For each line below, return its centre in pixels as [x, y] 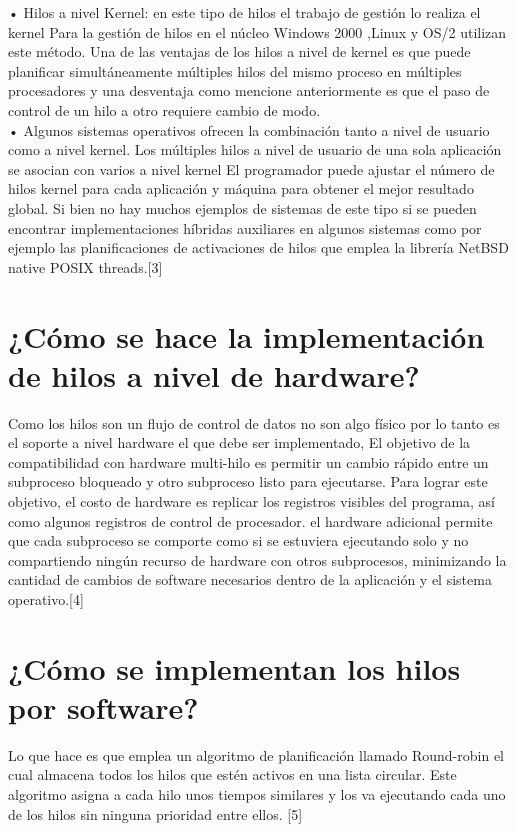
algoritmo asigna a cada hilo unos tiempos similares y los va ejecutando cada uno [257, 794]
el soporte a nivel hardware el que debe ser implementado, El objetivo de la [239, 442]
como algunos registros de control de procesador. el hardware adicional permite [250, 520]
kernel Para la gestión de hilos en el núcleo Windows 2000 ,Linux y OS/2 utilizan [257, 31]
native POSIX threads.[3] [85, 266]
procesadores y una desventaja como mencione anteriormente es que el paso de [249, 90]
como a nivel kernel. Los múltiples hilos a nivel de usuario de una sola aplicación [255, 149]
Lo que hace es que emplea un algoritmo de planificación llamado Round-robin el [256, 754]
